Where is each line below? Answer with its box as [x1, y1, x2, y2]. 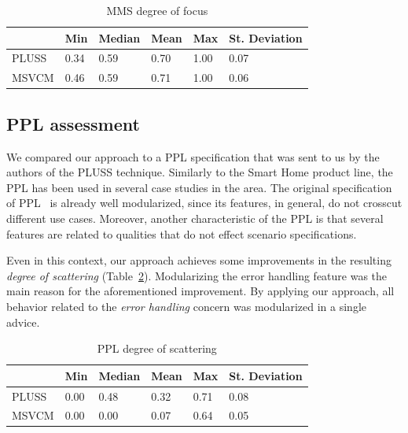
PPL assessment [6, 111, 140, 135]
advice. [6, 313, 40, 330]
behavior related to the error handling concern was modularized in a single [6, 298, 366, 314]
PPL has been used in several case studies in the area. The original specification [6, 179, 392, 195]
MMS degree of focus [106, 2, 208, 18]
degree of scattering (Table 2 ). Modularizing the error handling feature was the [6, 267, 388, 283]
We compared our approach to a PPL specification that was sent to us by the [6, 148, 380, 165]
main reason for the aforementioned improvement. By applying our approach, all [6, 283, 395, 299]
